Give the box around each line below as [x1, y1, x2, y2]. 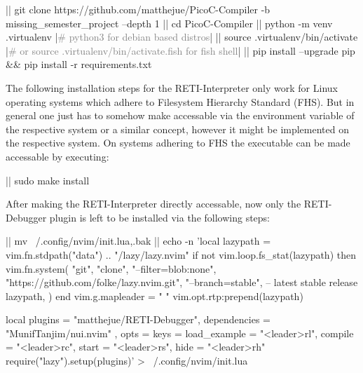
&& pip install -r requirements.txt [6, 57, 152, 72]
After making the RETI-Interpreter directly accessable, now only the [6, 196, 301, 211]
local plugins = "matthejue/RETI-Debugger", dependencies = [6, 312, 270, 327]
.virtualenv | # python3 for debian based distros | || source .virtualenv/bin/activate [6, 29, 358, 44]
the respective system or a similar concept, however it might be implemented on [6, 121, 349, 136]
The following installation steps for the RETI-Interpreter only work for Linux [6, 80, 338, 95]
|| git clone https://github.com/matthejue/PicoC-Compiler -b [6, 2, 270, 16]
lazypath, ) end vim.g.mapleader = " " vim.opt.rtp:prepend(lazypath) [6, 288, 303, 303]
